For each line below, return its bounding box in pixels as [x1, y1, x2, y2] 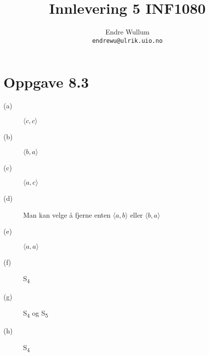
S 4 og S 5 [23, 308, 48, 319]
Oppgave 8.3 [3, 72, 89, 92]
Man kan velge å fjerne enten [23, 209, 111, 220]
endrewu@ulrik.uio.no [92, 37, 163, 44]
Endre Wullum [105, 27, 149, 37]
